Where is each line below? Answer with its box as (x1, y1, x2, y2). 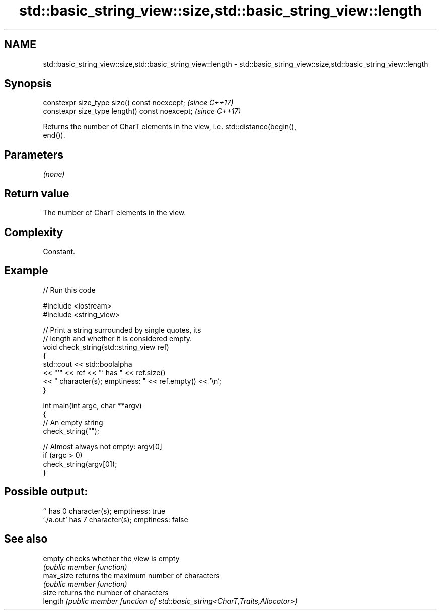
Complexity (4, 225, 63, 239)
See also (4, 532, 48, 546)
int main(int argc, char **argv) (43, 401, 142, 410)
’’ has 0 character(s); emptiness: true (43, 506, 166, 515)
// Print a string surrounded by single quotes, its (43, 325, 201, 334)
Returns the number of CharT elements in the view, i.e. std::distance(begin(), (43, 122, 297, 131)
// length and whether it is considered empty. (43, 334, 192, 343)
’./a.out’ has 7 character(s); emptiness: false (43, 515, 188, 524)
